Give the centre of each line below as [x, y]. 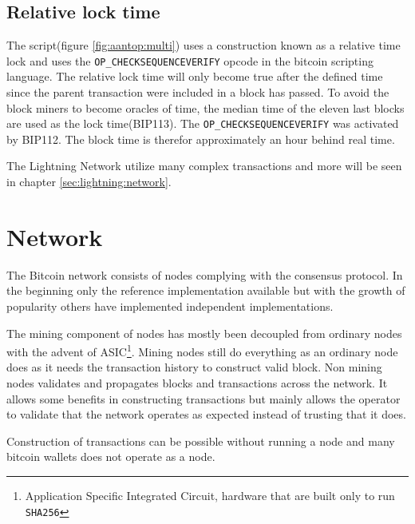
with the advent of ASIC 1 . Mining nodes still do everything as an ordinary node [202, 350]
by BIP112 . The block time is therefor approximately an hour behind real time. [201, 139]
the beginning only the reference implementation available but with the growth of [206, 290]
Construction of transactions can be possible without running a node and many [201, 441]
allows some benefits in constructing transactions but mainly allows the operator [204, 398]
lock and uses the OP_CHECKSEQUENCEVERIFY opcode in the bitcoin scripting [190, 60]
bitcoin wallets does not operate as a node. [111, 457]
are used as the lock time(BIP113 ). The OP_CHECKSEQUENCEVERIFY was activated [203, 123]
